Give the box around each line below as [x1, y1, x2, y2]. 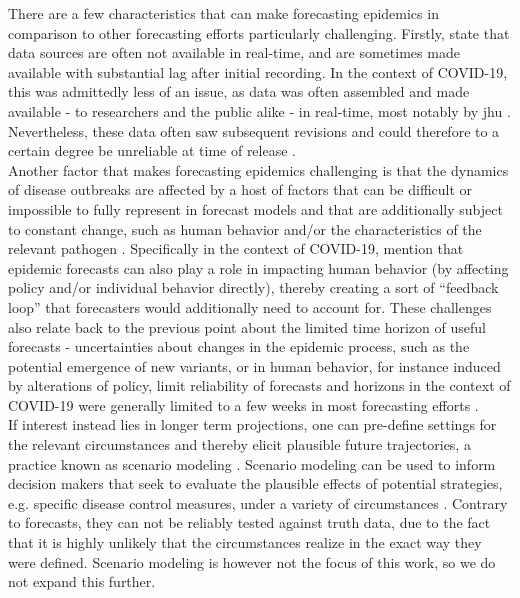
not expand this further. [8, 571, 156, 592]
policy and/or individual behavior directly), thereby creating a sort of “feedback [8, 277, 499, 298]
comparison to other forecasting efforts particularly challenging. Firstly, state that [8, 22, 510, 43]
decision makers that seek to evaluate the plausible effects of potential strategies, [8, 473, 503, 494]
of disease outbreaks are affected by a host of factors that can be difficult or [8, 179, 473, 200]
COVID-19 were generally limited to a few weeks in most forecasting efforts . [8, 394, 479, 415]
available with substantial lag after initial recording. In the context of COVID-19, [8, 61, 508, 82]
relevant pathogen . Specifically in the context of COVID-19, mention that [8, 238, 464, 259]
